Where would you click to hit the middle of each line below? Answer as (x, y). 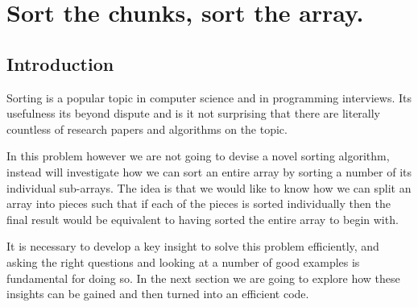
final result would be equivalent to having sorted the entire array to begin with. (203, 219)
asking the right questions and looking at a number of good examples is (183, 261)
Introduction (60, 63)
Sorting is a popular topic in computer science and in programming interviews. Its (209, 97)
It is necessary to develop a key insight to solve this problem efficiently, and (193, 246)
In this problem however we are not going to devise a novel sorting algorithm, (198, 156)
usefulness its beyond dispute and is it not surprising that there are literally (194, 113)
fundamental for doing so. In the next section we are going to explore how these (203, 278)
